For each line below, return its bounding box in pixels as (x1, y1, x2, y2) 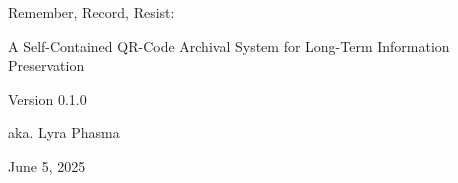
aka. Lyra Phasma (8, 122, 120, 143)
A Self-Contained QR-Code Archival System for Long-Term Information (8, 35, 450, 56)
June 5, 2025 (8, 155, 86, 176)
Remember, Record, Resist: (8, 2, 175, 22)
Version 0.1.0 (8, 88, 87, 109)
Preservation (8, 55, 85, 76)
